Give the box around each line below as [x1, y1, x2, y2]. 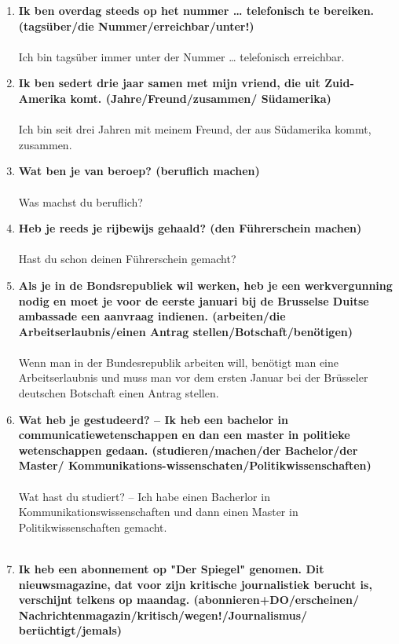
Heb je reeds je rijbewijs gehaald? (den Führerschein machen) [18, 220, 362, 236]
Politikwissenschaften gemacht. [18, 518, 167, 535]
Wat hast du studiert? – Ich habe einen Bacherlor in [18, 488, 270, 504]
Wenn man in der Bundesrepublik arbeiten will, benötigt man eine [18, 353, 339, 370]
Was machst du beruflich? [18, 193, 143, 210]
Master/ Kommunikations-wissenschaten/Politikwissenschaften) [18, 457, 372, 474]
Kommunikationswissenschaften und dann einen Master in [18, 503, 298, 520]
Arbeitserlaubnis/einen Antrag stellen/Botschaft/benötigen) [18, 323, 353, 339]
